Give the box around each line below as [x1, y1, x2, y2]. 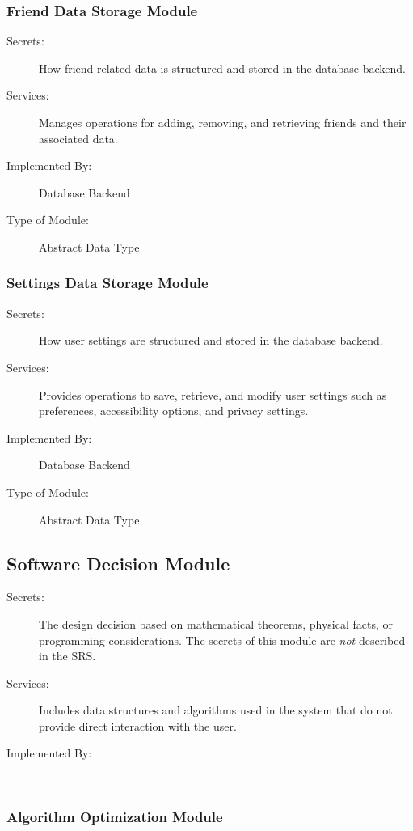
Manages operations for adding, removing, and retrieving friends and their [39, 114, 407, 130]
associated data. [39, 129, 118, 146]
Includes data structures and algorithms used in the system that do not [39, 702, 393, 719]
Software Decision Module [6, 550, 230, 575]
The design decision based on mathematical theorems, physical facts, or [39, 615, 394, 632]
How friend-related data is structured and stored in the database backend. [39, 59, 406, 76]
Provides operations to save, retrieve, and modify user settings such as [39, 386, 387, 403]
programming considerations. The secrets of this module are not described [39, 631, 406, 648]
